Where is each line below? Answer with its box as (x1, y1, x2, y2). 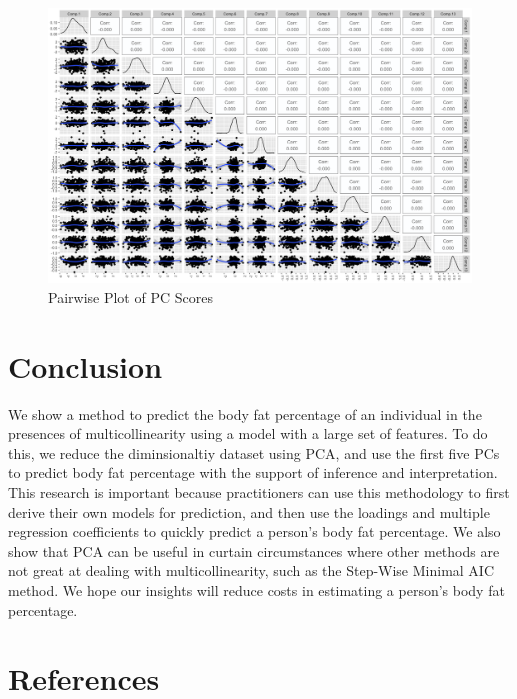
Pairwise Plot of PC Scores (48, 286, 213, 307)
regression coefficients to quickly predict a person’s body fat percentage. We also (8, 521, 501, 542)
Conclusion (8, 345, 163, 386)
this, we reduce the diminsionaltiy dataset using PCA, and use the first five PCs (8, 442, 500, 463)
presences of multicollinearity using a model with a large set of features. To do (8, 423, 488, 444)
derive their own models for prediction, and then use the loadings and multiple (8, 501, 490, 522)
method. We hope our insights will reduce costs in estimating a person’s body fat (8, 580, 505, 600)
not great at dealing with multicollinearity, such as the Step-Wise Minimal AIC (8, 560, 495, 581)
